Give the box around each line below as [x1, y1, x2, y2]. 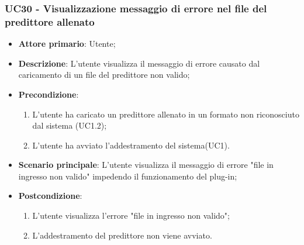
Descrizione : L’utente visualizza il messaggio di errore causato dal [18, 57, 260, 69]
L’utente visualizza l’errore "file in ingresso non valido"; [32, 209, 230, 222]
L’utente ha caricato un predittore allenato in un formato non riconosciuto [32, 108, 299, 120]
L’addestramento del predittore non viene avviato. [32, 229, 212, 241]
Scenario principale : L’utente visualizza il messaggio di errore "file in [18, 158, 274, 171]
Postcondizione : [18, 189, 82, 202]
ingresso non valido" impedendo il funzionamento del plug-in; [18, 170, 237, 182]
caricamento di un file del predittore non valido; [18, 68, 190, 81]
